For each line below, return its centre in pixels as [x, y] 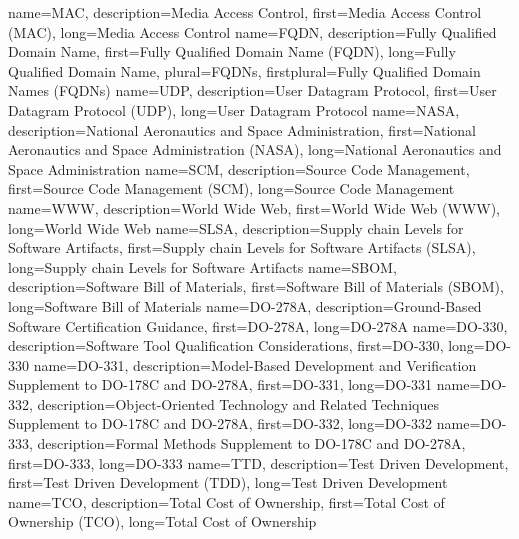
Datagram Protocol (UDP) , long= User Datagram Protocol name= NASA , [234, 109]
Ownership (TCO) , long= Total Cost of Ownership [162, 521]
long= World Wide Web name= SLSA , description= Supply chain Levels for [236, 227]
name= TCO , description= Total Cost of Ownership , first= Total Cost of [226, 501]
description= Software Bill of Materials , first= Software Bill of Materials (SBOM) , [256, 286]
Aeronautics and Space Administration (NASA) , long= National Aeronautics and [255, 149]
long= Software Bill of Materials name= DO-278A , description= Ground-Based [245, 305]
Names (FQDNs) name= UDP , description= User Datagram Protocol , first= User [252, 90]
